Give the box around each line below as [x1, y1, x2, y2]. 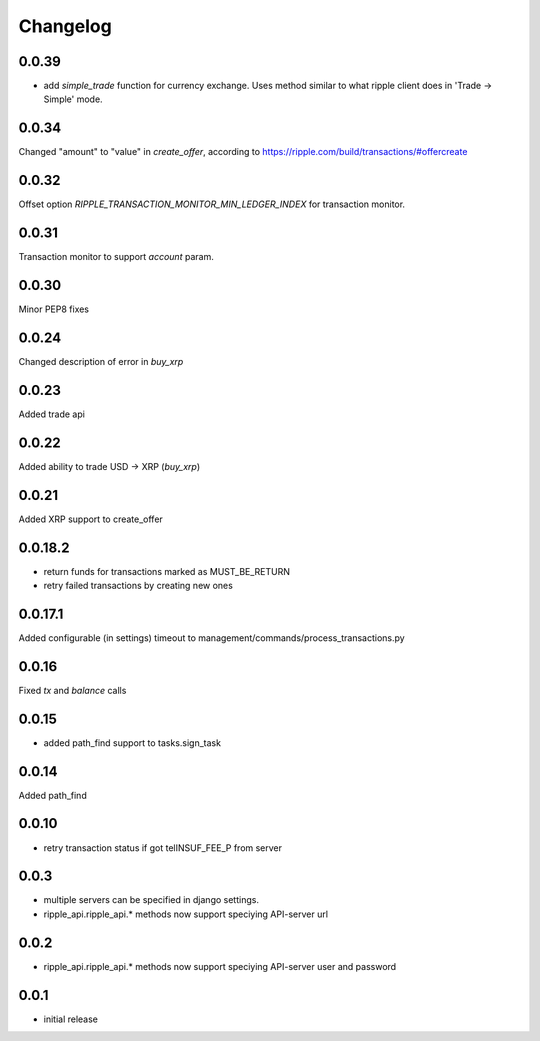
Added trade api [18, 408, 85, 420]
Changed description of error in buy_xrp [18, 355, 184, 367]
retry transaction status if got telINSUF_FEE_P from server [43, 841, 283, 854]
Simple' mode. [43, 93, 104, 105]
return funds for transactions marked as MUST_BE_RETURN [43, 565, 290, 577]
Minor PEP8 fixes [18, 303, 90, 315]
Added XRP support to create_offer [18, 513, 164, 525]
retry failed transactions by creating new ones [43, 580, 234, 591]
